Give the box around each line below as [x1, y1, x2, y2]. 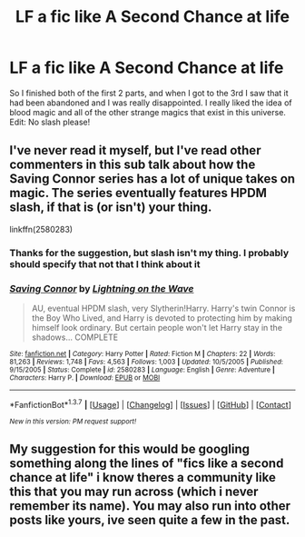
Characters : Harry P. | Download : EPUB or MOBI [9, 373, 161, 383]
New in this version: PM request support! [9, 416, 137, 426]
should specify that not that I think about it [9, 257, 201, 270]
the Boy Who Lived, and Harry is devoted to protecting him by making [31, 312, 293, 323]
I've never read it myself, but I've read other [9, 143, 261, 158]
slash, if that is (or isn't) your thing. [9, 200, 212, 215]
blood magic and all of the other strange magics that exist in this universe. [9, 106, 286, 117]
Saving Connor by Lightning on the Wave [9, 282, 194, 294]
